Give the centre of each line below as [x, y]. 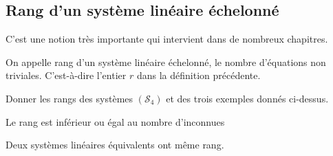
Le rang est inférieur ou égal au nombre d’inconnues [115, 121]
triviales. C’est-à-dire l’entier [66, 75]
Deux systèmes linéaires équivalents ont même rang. [115, 145]
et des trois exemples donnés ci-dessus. [247, 98]
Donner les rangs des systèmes [69, 98]
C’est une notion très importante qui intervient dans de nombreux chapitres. [167, 39]
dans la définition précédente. [198, 75]
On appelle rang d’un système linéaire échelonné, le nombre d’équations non [166, 62]
